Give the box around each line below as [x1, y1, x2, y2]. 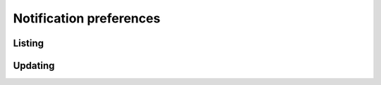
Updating [13, 60, 55, 72]
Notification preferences [13, 11, 161, 26]
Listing [13, 37, 44, 49]
